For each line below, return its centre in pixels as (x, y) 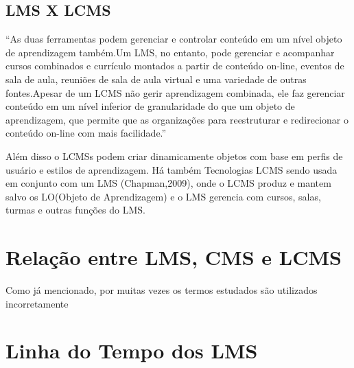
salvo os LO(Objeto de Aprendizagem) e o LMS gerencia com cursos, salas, (163, 196)
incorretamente (37, 303)
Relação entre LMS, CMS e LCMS (174, 257)
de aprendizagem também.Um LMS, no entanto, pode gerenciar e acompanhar (170, 52)
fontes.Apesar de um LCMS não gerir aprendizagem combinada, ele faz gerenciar (175, 92)
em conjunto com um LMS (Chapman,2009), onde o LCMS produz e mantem (168, 183)
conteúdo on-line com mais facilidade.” (86, 133)
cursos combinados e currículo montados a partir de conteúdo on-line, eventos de (175, 66)
